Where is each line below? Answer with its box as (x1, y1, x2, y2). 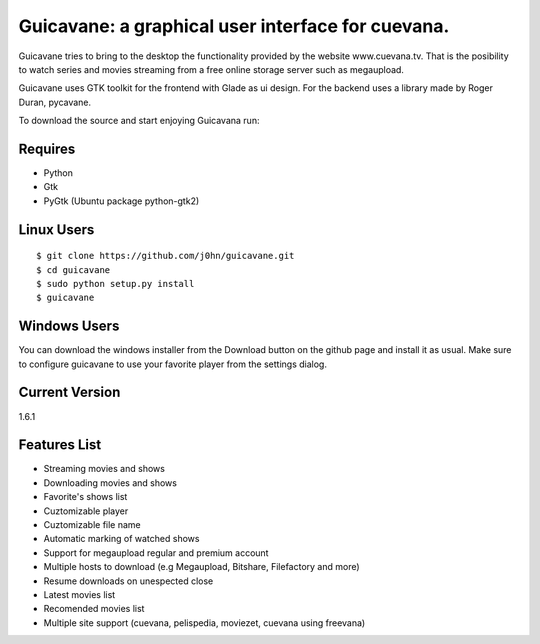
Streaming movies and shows (43, 463, 165, 475)
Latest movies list (43, 589, 116, 600)
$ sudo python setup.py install (36, 278, 195, 289)
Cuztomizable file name (43, 519, 142, 531)
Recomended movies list (43, 603, 145, 615)
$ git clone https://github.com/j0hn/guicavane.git (36, 250, 295, 262)
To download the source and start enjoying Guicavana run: (18, 115, 260, 127)
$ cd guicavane (36, 264, 111, 275)
